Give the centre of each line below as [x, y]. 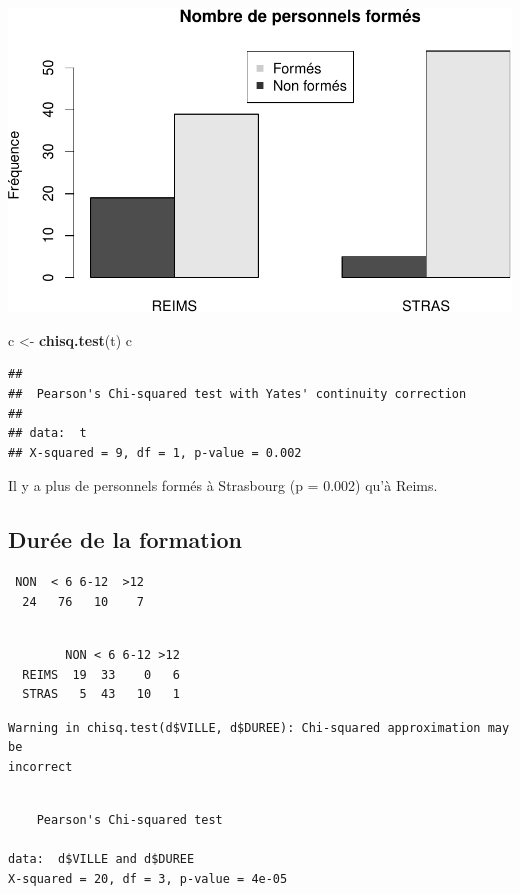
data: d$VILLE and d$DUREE [101, 859]
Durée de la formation [125, 539]
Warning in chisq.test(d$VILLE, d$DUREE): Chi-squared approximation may [259, 727]
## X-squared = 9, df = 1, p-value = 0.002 [155, 452]
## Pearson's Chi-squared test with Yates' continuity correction [237, 394]
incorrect [40, 766]
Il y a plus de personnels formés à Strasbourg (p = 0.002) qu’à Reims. [223, 485]
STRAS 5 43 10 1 [101, 694]
